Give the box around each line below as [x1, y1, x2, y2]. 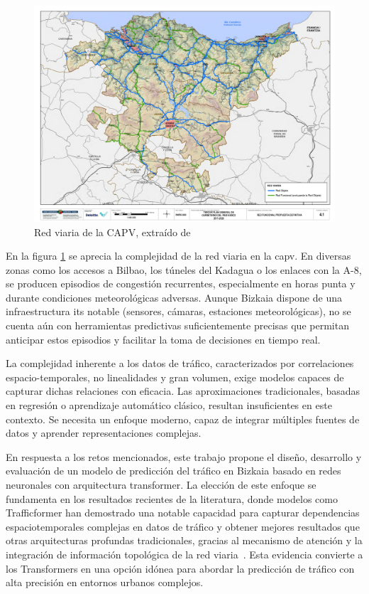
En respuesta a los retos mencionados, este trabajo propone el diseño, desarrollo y [6, 449, 362, 464]
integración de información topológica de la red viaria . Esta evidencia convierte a [6, 546, 363, 561]
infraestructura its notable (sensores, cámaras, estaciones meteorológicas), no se [6, 304, 351, 319]
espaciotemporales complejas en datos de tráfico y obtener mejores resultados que [6, 519, 360, 534]
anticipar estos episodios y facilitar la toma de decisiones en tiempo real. [6, 332, 321, 346]
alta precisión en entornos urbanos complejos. [6, 575, 204, 590]
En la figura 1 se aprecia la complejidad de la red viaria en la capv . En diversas [6, 248, 351, 263]
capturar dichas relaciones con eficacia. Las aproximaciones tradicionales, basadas [6, 383, 360, 398]
